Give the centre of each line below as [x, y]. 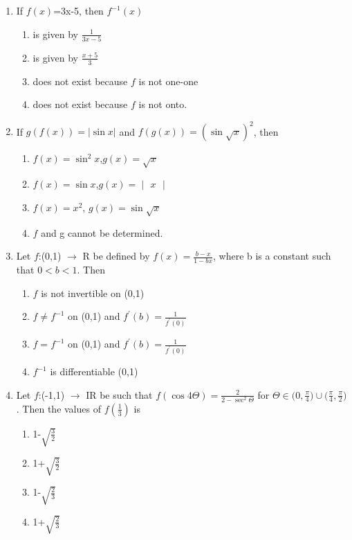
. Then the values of [58, 408]
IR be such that [119, 394]
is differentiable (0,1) [94, 371]
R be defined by [116, 256]
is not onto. [163, 104]
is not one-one [168, 81]
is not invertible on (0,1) [93, 292]
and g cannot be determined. [102, 232]
